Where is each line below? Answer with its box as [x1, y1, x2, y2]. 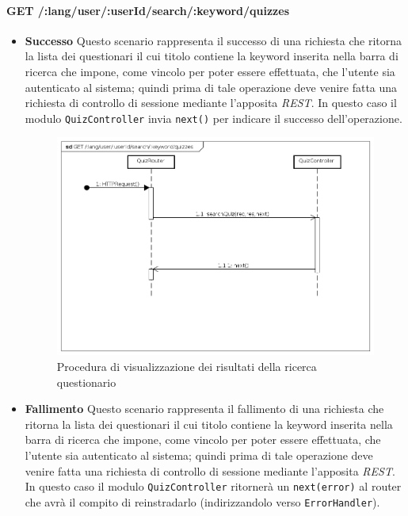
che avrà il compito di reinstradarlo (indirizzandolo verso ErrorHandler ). [25, 493, 380, 510]
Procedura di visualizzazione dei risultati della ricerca [56, 357, 317, 374]
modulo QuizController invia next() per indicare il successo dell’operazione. [25, 109, 402, 126]
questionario [56, 373, 116, 390]
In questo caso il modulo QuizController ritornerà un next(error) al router [25, 478, 402, 495]
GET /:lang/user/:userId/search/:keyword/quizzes [6, 2, 290, 18]
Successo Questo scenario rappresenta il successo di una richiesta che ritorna [25, 32, 402, 48]
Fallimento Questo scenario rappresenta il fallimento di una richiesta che [25, 400, 384, 417]
